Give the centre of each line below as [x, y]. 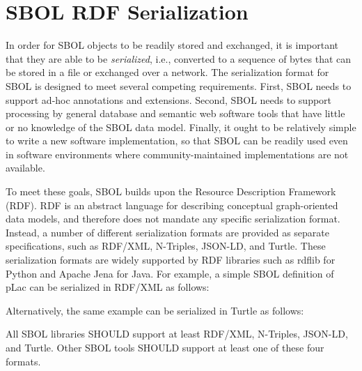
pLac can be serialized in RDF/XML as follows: [108, 287]
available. [25, 168]
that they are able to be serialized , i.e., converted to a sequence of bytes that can [179, 58]
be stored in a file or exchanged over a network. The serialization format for [167, 72]
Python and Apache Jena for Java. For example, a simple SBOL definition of [170, 273]
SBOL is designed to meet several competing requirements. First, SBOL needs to [179, 85]
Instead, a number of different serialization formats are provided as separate [167, 232]
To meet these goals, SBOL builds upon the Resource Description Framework [171, 191]
